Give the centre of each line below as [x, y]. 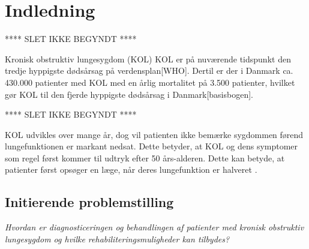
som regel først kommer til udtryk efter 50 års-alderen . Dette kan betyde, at [145, 157]
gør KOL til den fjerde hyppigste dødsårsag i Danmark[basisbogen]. [129, 94]
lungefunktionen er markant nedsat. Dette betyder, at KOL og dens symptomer [151, 146]
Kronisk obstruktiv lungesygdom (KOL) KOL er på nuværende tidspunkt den [148, 58]
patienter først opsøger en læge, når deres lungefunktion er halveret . [131, 169]
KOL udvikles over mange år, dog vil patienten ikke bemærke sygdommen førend [154, 134]
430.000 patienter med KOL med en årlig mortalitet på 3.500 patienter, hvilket [150, 82]
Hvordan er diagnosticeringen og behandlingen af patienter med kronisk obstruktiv [154, 227]
